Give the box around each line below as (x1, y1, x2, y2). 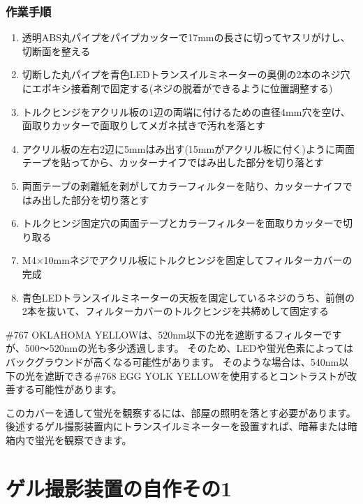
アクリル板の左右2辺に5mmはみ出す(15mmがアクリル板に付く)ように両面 (22, 141, 355, 156)
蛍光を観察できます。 (34, 432, 132, 447)
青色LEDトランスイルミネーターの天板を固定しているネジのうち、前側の (22, 290, 355, 304)
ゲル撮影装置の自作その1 (6, 473, 232, 502)
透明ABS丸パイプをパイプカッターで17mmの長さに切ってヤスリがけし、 (22, 30, 350, 45)
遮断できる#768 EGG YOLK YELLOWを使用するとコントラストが (44, 368, 348, 383)
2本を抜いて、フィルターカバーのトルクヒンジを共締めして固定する (22, 304, 329, 318)
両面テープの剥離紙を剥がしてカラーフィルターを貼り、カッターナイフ (22, 178, 343, 193)
